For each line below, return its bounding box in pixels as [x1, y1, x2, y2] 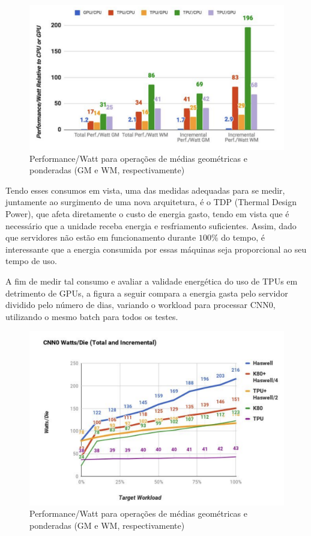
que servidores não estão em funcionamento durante [5, 231, 196, 244]
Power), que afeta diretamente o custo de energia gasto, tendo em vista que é [5, 207, 289, 220]
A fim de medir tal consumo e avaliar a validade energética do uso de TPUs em [5, 274, 298, 287]
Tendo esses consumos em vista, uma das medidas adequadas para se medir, [5, 183, 285, 196]
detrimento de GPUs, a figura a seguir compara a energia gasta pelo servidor [5, 286, 288, 299]
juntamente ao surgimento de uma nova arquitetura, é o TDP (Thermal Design [5, 196, 297, 208]
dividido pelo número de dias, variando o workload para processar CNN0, [5, 298, 276, 311]
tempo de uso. [5, 254, 58, 267]
